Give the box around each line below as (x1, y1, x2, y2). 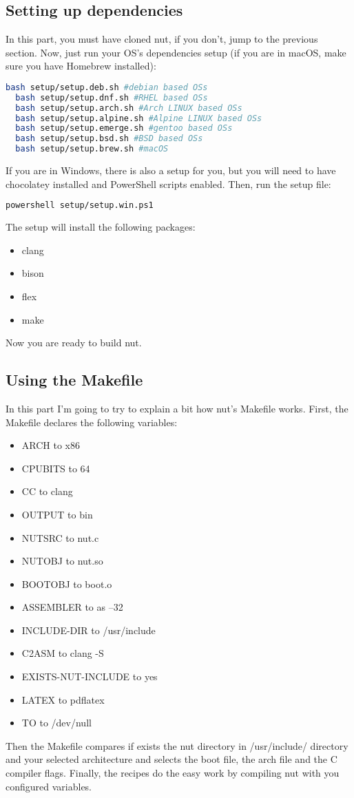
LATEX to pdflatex (21, 692, 105, 706)
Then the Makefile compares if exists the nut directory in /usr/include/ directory (6, 738, 348, 753)
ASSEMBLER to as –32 (21, 600, 123, 614)
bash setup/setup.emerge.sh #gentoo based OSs (15, 123, 233, 134)
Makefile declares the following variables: (6, 414, 178, 429)
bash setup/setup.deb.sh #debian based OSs (6, 82, 208, 92)
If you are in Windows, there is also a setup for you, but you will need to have (6, 163, 336, 178)
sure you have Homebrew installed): (6, 59, 156, 73)
